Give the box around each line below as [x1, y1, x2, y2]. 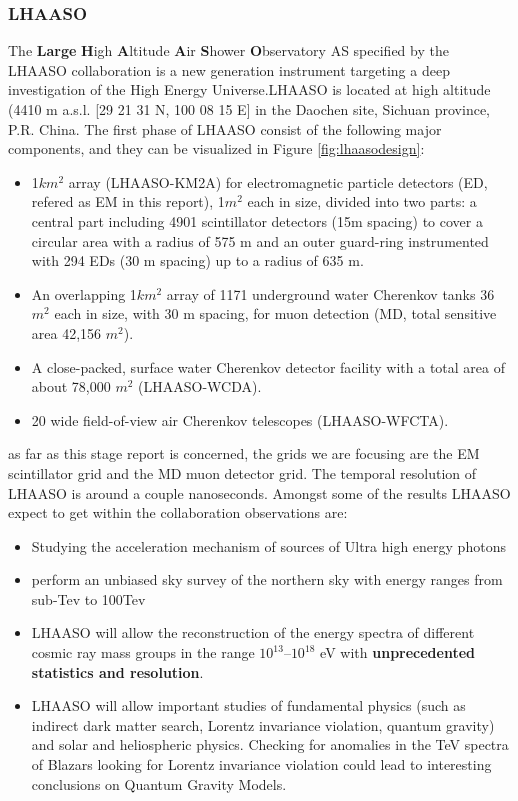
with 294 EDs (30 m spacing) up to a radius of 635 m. [31, 250, 364, 271]
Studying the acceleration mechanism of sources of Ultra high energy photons [31, 535, 506, 556]
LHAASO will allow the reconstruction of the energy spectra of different [31, 622, 475, 643]
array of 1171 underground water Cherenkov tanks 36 [166, 283, 495, 304]
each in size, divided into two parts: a [247, 191, 477, 212]
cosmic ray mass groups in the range [31, 642, 255, 663]
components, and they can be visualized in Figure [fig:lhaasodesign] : [8, 138, 425, 159]
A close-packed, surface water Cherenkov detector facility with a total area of [31, 356, 505, 377]
